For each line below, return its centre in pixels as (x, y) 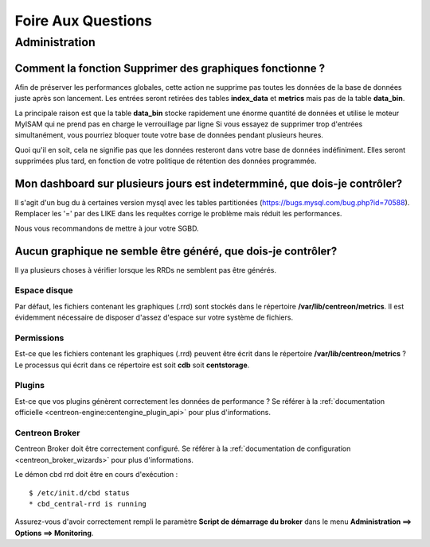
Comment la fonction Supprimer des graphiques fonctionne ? (170, 68)
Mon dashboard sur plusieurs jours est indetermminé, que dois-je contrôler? (209, 183)
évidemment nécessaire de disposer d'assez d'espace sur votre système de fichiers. (154, 317)
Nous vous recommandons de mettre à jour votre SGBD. (107, 228)
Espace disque (44, 290)
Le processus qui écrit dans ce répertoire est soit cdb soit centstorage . (132, 365)
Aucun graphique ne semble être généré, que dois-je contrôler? (176, 251)
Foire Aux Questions (84, 21)
